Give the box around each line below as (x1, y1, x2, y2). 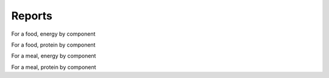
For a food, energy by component (11, 30, 96, 37)
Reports (11, 9, 53, 22)
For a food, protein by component (11, 41, 96, 48)
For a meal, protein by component (11, 63, 97, 71)
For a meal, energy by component (11, 52, 96, 60)
